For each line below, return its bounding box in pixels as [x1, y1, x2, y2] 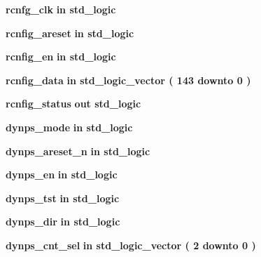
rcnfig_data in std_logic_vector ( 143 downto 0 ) [6, 72, 251, 87]
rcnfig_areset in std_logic [6, 25, 134, 40]
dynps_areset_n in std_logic [6, 143, 150, 158]
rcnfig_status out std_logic [6, 96, 141, 111]
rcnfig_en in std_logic [6, 49, 116, 64]
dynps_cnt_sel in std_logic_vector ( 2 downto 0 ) [6, 237, 256, 252]
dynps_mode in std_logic [6, 119, 133, 134]
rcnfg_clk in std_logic [6, 2, 116, 16]
